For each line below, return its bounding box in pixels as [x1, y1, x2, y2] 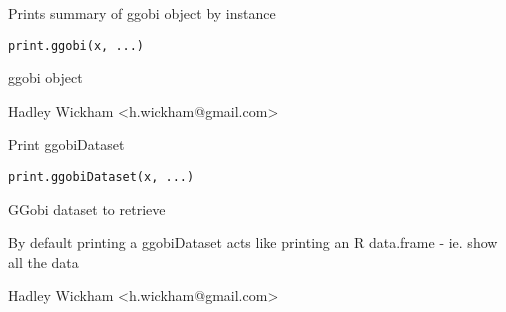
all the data [8, 251, 79, 272]
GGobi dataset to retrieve [8, 198, 166, 219]
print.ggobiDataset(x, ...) [8, 170, 195, 185]
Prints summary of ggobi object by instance [8, 3, 276, 23]
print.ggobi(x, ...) [8, 38, 145, 53]
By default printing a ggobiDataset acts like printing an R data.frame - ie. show [8, 232, 498, 253]
